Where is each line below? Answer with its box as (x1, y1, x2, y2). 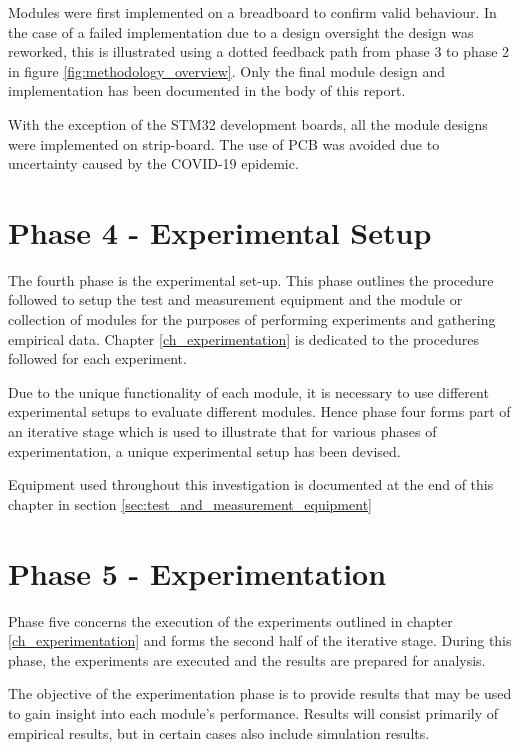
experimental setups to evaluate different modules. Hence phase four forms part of (8, 401, 511, 422)
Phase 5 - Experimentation (8, 552, 387, 593)
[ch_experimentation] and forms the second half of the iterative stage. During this (8, 630, 512, 651)
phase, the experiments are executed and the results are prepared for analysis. (8, 649, 486, 670)
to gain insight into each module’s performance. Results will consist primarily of (8, 702, 499, 723)
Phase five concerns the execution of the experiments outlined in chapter (8, 610, 453, 631)
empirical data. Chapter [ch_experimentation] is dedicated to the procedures (8, 328, 479, 349)
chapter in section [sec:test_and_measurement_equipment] (8, 493, 372, 514)
